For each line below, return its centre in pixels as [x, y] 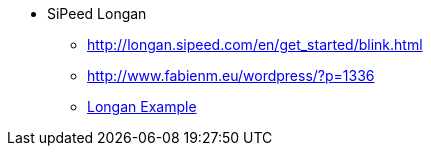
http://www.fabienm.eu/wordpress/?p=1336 [231, 75]
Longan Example [142, 106]
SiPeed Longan [97, 13]
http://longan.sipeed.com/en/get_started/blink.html [255, 44]
